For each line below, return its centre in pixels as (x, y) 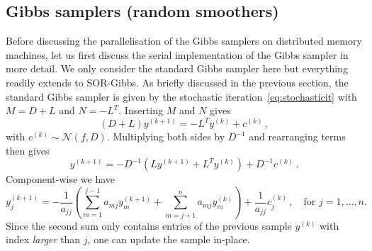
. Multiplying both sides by (166, 136)
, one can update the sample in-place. (169, 239)
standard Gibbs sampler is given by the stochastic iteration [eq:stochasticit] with (181, 96)
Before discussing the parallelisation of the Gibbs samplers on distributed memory (184, 41)
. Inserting (141, 110)
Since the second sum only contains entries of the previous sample (149, 225)
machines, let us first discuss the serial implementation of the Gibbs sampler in (177, 54)
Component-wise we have (61, 179)
